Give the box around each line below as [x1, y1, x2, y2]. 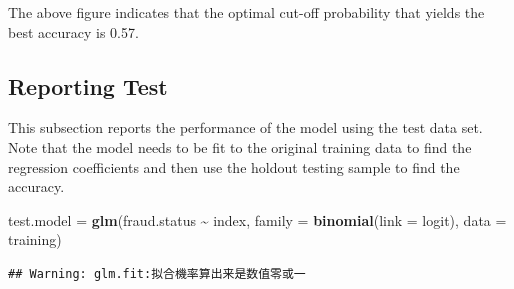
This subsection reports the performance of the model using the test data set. [8, 117, 483, 138]
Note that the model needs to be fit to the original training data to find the [8, 136, 472, 157]
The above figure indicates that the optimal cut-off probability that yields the [8, 2, 485, 22]
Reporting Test [8, 70, 168, 101]
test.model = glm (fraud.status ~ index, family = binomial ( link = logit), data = [8, 209, 507, 230]
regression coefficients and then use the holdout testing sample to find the [8, 156, 460, 177]
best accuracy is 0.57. [8, 21, 139, 42]
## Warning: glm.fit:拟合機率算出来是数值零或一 [8, 266, 306, 281]
